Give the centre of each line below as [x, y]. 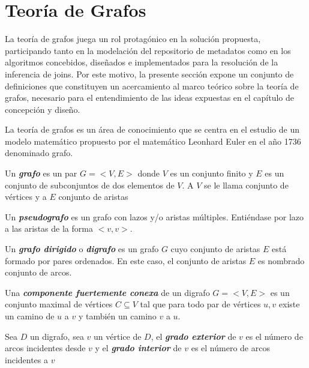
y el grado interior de [138, 348]
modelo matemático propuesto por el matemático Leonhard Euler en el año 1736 [153, 141]
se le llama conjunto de [246, 185]
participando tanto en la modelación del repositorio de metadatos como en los [148, 50]
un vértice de [118, 336]
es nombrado [281, 260]
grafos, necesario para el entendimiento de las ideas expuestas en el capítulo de [149, 98]
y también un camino [117, 316]
